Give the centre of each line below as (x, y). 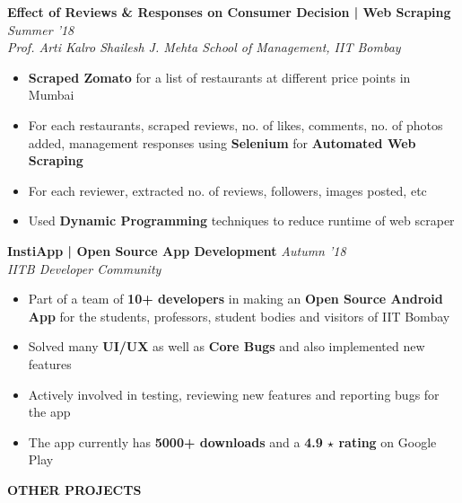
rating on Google (388, 441)
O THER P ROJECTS (74, 489)
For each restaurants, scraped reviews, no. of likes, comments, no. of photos (235, 124)
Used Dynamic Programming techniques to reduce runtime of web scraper (241, 221)
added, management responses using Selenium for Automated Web (222, 142)
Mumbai (51, 95)
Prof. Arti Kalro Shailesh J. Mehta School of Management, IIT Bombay (204, 47)
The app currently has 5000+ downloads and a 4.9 (175, 441)
